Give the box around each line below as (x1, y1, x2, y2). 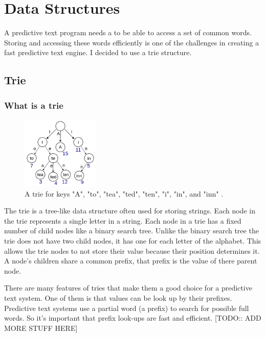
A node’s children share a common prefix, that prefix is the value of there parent (4, 255, 257, 266)
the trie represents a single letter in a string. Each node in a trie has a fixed (4, 215, 241, 226)
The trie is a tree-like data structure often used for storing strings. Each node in (4, 205, 255, 216)
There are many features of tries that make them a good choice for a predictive (4, 282, 252, 293)
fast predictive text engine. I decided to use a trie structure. (4, 47, 192, 58)
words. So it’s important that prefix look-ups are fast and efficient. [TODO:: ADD (4, 312, 261, 323)
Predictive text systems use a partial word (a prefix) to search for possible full (4, 302, 249, 313)
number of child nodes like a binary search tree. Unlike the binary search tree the (4, 225, 259, 236)
